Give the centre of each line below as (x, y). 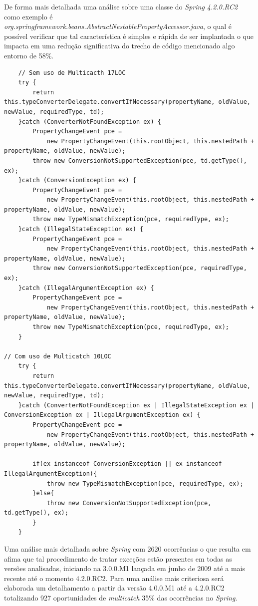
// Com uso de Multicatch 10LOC (58, 356)
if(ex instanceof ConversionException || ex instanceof (127, 464)
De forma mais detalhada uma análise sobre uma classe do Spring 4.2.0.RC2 (121, 6)
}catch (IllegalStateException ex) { (81, 229)
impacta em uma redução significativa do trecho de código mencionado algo (120, 46)
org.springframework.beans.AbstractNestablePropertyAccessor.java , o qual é (118, 26)
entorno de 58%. (29, 55)
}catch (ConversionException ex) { (77, 180)
